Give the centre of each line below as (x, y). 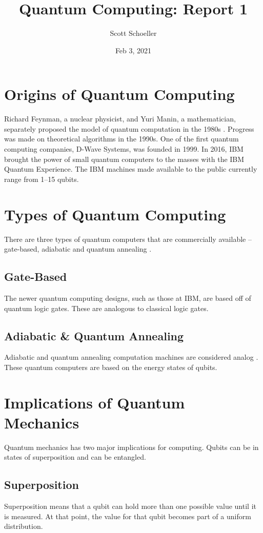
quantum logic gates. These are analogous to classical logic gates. (106, 308)
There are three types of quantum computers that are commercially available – (128, 239)
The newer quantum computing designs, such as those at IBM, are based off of (128, 298)
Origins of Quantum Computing (119, 94)
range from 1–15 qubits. (42, 179)
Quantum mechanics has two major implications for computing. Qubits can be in (131, 447)
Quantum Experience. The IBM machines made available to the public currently (131, 169)
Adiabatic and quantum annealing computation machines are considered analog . (131, 357)
